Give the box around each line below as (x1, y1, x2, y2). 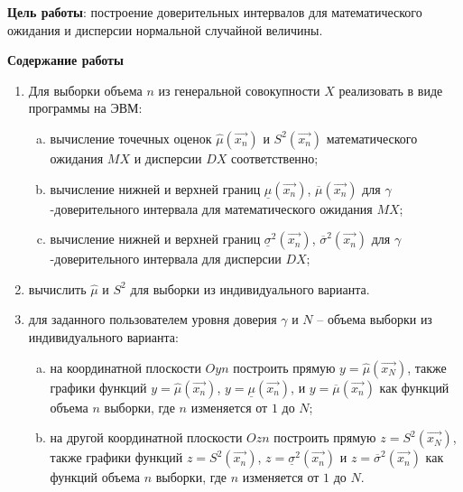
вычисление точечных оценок (50, 128, 212, 147)
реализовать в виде (338, 80, 443, 99)
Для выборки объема (28, 80, 143, 99)
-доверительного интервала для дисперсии (50, 249, 282, 268)
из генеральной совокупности (158, 80, 320, 99)
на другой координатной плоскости (50, 428, 243, 447)
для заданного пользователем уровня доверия (28, 310, 277, 329)
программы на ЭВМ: (28, 98, 143, 117)
